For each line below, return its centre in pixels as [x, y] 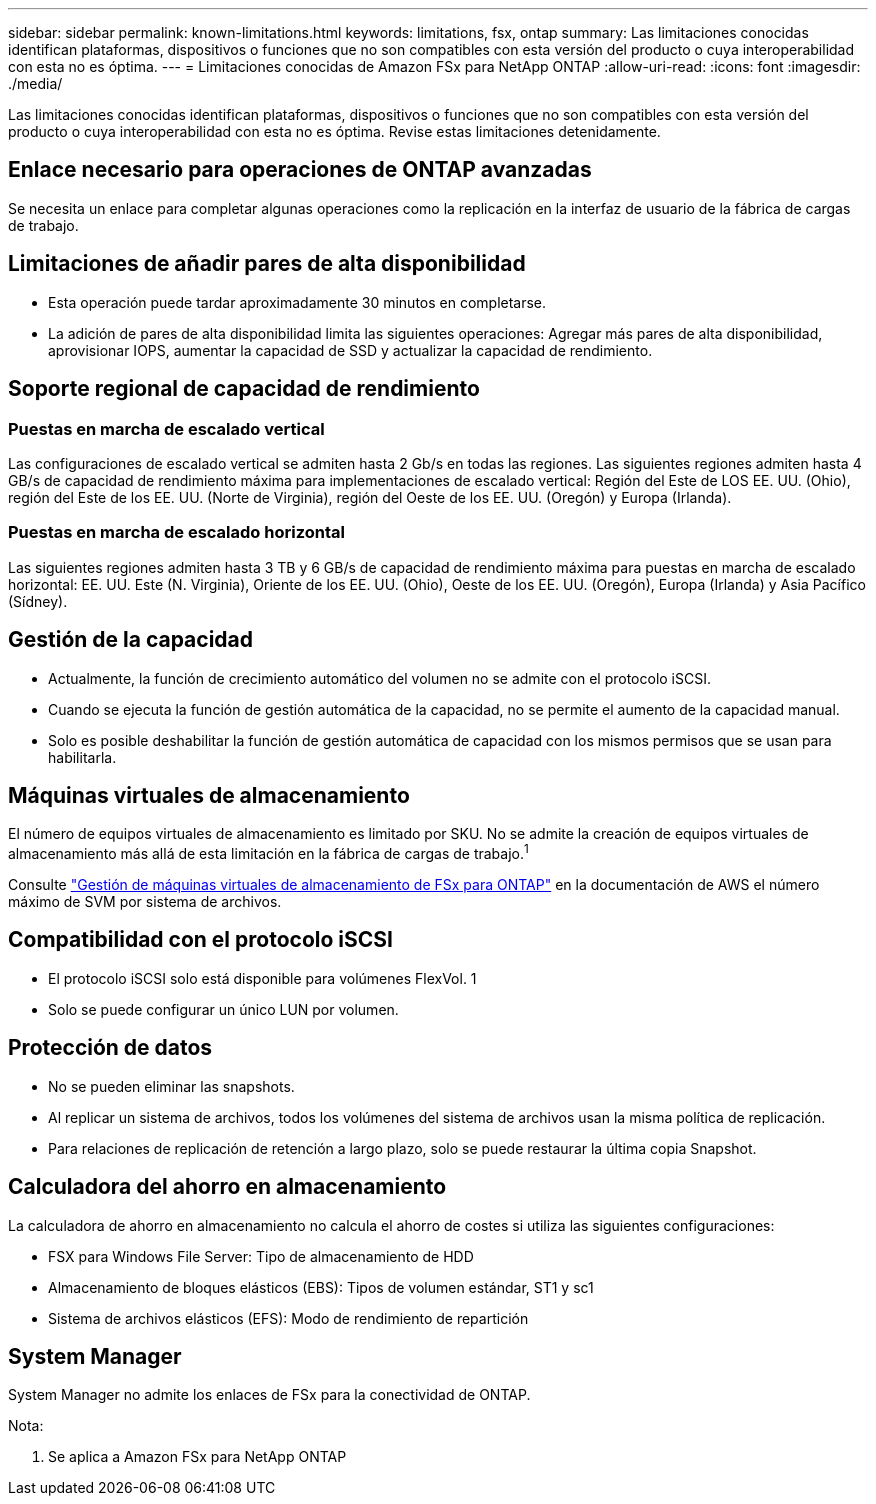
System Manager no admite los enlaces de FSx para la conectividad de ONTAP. [269, 1395]
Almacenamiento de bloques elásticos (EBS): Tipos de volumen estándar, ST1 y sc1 [321, 1287]
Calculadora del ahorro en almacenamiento [227, 1187]
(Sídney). [38, 601]
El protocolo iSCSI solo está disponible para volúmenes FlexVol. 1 [262, 978]
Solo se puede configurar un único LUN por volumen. [223, 1009]
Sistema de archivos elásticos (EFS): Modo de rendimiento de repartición [288, 1318]
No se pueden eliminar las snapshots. [171, 1086]
